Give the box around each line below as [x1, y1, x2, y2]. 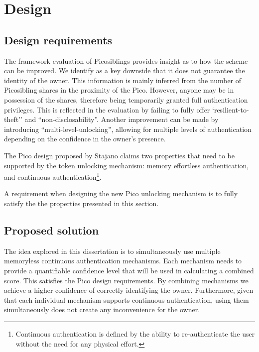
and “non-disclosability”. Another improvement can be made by [24, 114, 219, 124]
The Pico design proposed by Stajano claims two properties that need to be [4, 150, 235, 160]
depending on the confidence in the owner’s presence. [4, 133, 166, 144]
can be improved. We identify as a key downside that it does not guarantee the [4, 65, 245, 76]
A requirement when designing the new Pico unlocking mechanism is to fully [4, 188, 238, 199]
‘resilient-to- [212, 104, 249, 115]
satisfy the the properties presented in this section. [4, 198, 159, 208]
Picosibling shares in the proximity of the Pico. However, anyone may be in [4, 85, 234, 95]
